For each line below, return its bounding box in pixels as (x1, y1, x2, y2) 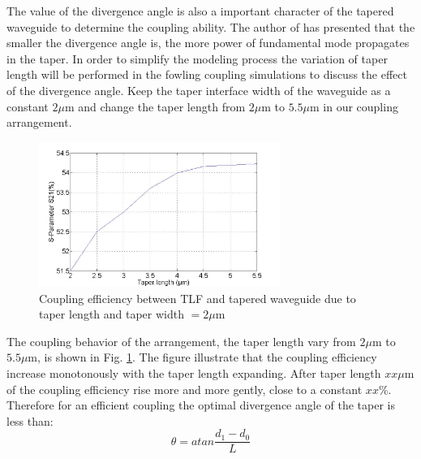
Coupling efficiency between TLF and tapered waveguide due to (39, 289, 356, 306)
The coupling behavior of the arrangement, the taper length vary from (6, 332, 356, 349)
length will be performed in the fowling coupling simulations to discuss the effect (6, 66, 407, 83)
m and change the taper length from (64, 97, 246, 115)
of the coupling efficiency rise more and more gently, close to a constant (6, 380, 363, 397)
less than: (6, 412, 54, 429)
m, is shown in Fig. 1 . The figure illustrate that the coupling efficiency (28, 349, 377, 366)
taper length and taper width (39, 305, 185, 323)
